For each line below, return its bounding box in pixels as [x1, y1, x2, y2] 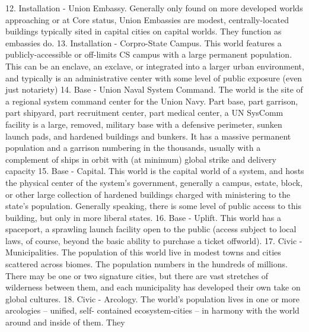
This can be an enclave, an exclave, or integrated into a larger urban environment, [5, 59, 304, 72]
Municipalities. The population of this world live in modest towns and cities [5, 246, 281, 258]
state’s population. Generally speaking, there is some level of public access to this [5, 200, 301, 212]
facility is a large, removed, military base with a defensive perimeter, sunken [5, 118, 282, 130]
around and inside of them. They [5, 316, 125, 328]
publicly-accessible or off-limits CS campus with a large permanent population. [5, 48, 292, 61]
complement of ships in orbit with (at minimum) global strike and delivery [5, 153, 276, 165]
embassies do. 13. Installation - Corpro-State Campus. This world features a [5, 36, 282, 49]
